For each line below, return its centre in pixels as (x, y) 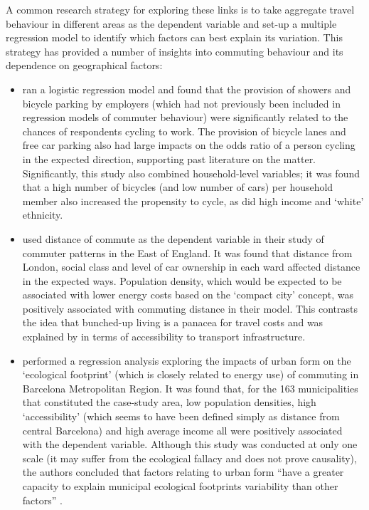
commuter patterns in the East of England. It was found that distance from (187, 253)
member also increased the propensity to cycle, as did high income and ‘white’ (193, 201)
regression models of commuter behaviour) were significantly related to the (185, 117)
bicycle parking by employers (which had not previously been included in (181, 103)
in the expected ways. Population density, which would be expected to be (182, 280)
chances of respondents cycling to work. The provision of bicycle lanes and (184, 131)
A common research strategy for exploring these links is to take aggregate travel (180, 9)
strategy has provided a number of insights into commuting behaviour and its (175, 51)
